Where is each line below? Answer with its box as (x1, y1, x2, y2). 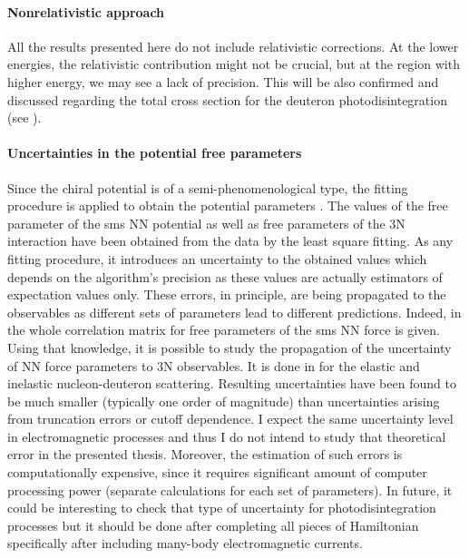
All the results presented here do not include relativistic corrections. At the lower (7, 36, 459, 55)
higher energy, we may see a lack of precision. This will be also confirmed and (7, 72, 439, 91)
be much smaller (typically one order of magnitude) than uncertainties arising (7, 391, 440, 410)
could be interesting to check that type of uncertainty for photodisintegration (7, 498, 436, 517)
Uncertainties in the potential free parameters (7, 143, 302, 162)
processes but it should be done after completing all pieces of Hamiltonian (7, 515, 419, 534)
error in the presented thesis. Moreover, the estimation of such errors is (7, 445, 403, 464)
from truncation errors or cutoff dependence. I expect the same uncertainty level (7, 409, 454, 428)
